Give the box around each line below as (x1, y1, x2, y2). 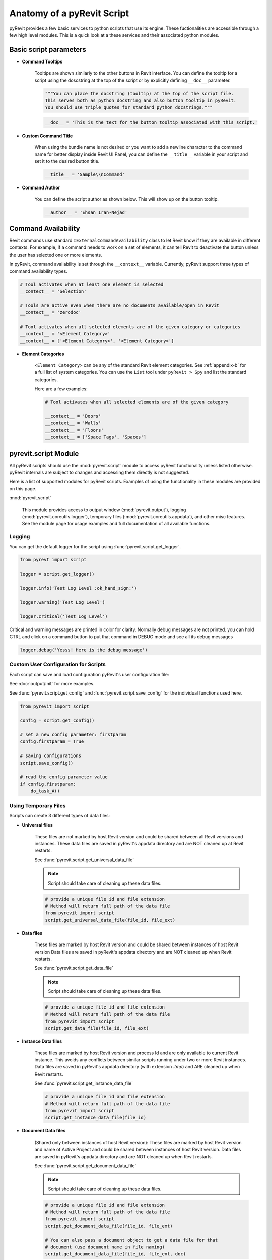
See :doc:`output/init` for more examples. (9, 681, 95, 687)
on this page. (9, 485, 37, 491)
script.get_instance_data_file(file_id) (45, 1115, 146, 1121)
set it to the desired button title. (34, 158, 100, 164)
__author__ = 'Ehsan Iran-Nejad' (45, 210, 128, 215)
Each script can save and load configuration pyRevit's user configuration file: (9, 671, 169, 677)
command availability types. (9, 268, 67, 274)
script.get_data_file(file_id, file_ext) (45, 1026, 149, 1031)
